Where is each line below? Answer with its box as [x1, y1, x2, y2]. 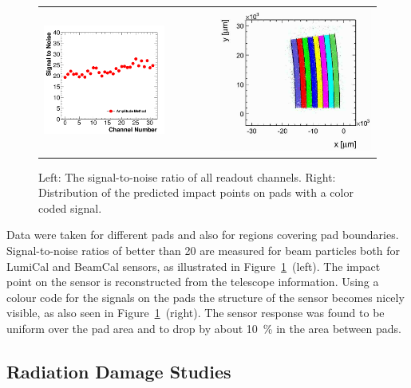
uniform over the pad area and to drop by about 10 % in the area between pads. [6, 319, 401, 336]
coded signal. [38, 199, 102, 216]
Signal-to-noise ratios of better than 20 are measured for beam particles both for [6, 241, 400, 258]
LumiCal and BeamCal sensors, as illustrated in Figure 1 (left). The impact [6, 257, 381, 274]
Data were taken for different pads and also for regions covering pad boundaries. [6, 226, 399, 243]
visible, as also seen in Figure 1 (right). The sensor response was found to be [6, 304, 385, 321]
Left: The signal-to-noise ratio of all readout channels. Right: [38, 168, 336, 185]
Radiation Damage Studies [6, 359, 231, 383]
